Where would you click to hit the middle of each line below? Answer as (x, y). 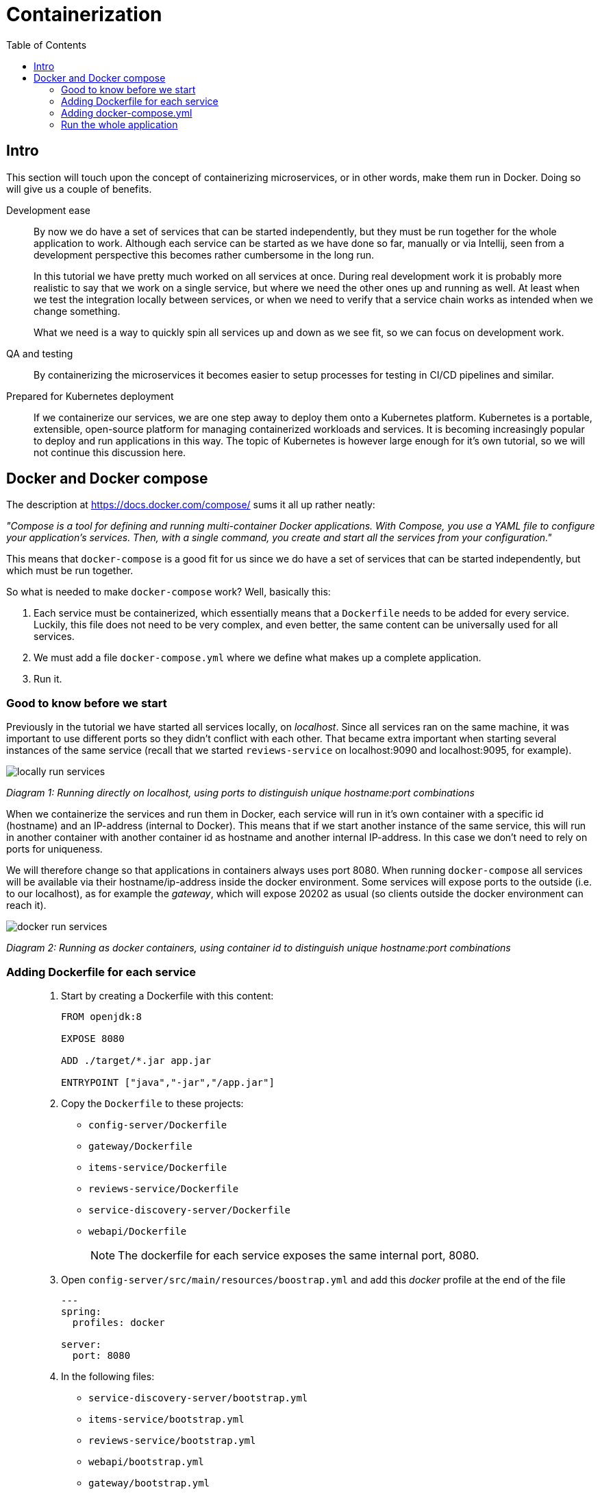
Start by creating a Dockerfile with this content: (167, 995)
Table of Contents (47, 45)
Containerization (84, 14)
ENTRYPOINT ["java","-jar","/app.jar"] (168, 1082)
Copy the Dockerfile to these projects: (152, 1103)
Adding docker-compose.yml (127, 112)
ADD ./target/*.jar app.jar (136, 1060)
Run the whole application (120, 124)
